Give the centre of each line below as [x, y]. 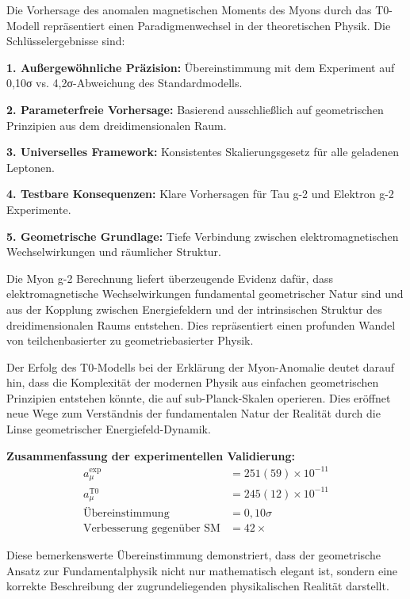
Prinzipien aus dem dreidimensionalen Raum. [117, 125]
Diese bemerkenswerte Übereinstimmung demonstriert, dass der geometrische [194, 555]
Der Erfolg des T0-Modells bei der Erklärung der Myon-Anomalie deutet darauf [201, 366]
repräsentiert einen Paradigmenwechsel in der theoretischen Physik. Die [217, 25]
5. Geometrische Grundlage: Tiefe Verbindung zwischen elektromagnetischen [203, 236]
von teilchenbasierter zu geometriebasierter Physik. [130, 340]
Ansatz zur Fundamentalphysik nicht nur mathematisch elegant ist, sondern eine [202, 570]
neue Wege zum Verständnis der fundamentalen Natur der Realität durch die [194, 413]
